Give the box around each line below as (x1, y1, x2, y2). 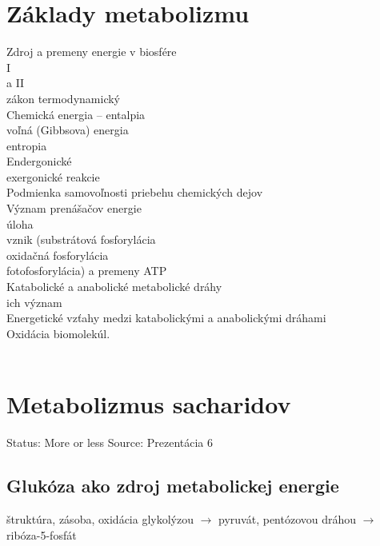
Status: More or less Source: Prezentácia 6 (6, 434, 214, 451)
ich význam (6, 293, 62, 310)
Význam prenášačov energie (6, 200, 142, 217)
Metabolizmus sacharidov (6, 388, 291, 420)
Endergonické (6, 153, 72, 169)
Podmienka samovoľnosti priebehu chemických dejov (6, 184, 263, 201)
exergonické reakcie (6, 168, 100, 185)
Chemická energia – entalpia (6, 106, 146, 122)
